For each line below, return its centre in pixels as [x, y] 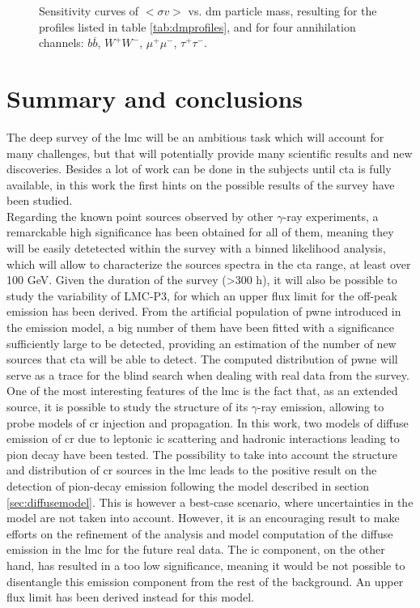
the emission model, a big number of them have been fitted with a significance [200, 327]
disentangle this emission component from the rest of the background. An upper [205, 581]
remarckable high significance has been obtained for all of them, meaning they [200, 232]
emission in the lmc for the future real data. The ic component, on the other [196, 549]
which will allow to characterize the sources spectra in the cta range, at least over [209, 264]
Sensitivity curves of [89, 11]
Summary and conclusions [155, 98]
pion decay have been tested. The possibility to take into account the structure [202, 454]
